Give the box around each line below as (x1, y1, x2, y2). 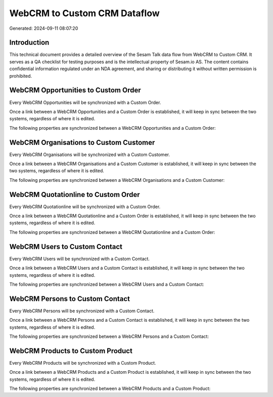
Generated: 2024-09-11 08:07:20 (9, 25, 78, 31)
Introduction (9, 38, 50, 47)
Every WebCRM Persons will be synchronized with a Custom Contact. (9, 308, 155, 314)
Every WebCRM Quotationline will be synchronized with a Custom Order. (9, 204, 161, 210)
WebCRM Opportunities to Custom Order (9, 86, 141, 94)
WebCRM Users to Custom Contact (9, 242, 123, 251)
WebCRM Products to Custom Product (9, 346, 132, 355)
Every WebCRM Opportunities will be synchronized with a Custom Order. (9, 99, 161, 106)
